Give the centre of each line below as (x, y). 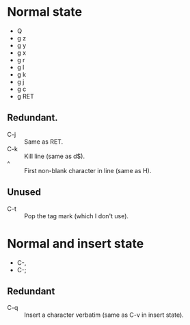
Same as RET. (44, 142)
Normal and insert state (76, 243)
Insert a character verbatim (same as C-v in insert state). (104, 315)
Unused (24, 192)
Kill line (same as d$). (55, 156)
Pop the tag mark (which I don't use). (76, 216)
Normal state (45, 12)
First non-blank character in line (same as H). (88, 170)
